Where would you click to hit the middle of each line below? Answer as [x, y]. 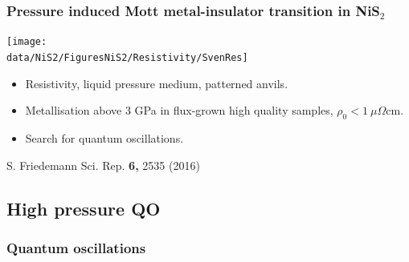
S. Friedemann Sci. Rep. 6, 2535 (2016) [103, 165]
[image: [27, 42]
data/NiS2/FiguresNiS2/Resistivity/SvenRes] [127, 57]
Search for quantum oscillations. [104, 137]
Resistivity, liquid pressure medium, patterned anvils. [157, 83]
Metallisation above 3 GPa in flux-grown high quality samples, [179, 110]
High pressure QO [84, 208]
